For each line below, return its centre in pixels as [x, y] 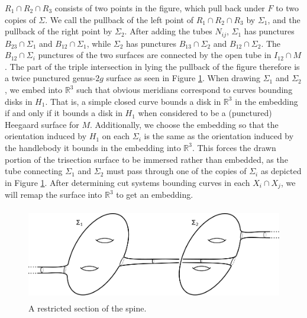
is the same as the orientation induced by [219, 136]
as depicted [281, 171]
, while [99, 43]
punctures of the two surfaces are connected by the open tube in [155, 55]
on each [116, 136]
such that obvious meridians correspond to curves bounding [185, 90]
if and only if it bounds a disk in [64, 113]
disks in [19, 101]
